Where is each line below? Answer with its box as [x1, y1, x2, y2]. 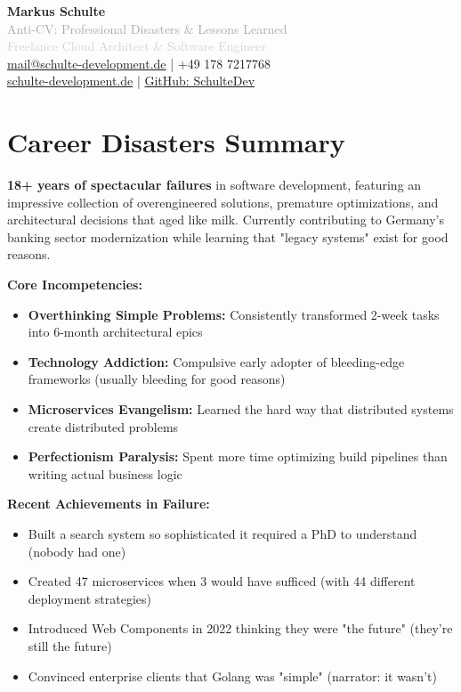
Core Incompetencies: [7, 275, 142, 294]
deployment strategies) [28, 589, 152, 607]
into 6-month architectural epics [28, 322, 203, 341]
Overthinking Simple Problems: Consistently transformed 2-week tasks [28, 305, 440, 323]
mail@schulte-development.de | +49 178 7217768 [7, 53, 271, 72]
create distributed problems [28, 417, 179, 436]
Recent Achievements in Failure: [7, 494, 210, 513]
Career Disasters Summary [7, 124, 345, 160]
